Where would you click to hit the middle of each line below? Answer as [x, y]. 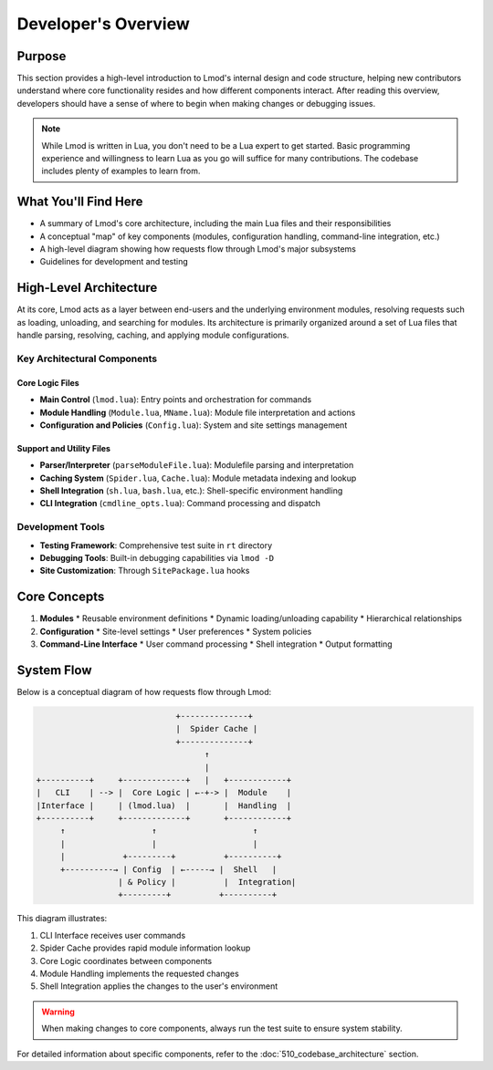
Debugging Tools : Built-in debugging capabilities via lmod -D [157, 558]
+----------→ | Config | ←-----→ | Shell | [168, 869]
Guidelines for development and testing [114, 262]
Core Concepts [61, 597]
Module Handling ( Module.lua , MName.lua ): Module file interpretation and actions [198, 412]
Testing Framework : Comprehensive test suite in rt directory [156, 545]
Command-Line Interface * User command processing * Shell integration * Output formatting [216, 644]
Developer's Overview [104, 24]
